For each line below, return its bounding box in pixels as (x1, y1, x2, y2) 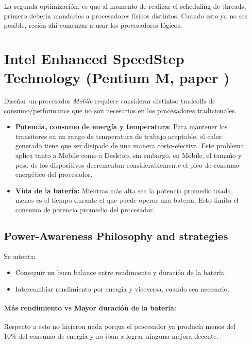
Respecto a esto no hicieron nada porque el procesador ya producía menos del (4, 321, 235, 331)
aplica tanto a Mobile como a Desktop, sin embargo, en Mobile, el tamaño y (15, 150, 242, 160)
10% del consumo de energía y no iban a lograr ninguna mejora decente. (4, 331, 218, 341)
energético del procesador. (15, 169, 93, 179)
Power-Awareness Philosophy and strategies (4, 228, 228, 243)
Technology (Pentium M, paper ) (4, 68, 230, 87)
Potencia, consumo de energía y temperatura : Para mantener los (15, 121, 228, 132)
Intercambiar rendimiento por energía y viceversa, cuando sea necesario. (15, 284, 230, 294)
